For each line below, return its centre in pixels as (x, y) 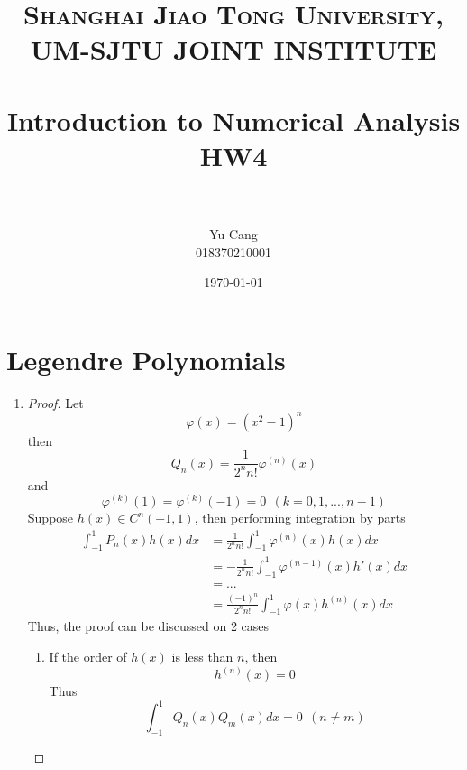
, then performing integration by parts (300, 518)
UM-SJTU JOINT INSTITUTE (233, 49)
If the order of (88, 657)
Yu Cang (233, 234)
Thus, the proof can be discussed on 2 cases (148, 626)
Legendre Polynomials (146, 359)
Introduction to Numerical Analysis (233, 120)
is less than (202, 657)
